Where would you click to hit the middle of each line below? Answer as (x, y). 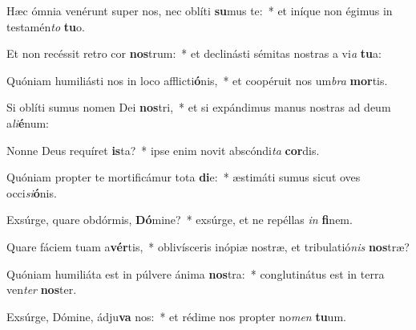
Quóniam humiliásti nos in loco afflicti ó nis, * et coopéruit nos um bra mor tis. (197, 80)
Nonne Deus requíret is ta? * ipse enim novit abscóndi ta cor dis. (163, 150)
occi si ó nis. (32, 192)
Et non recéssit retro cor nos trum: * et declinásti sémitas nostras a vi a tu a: (194, 53)
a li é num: (28, 122)
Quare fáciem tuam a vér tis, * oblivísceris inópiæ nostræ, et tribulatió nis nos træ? (208, 246)
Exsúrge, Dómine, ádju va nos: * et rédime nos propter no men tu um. (176, 316)
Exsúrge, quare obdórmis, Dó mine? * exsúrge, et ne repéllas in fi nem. (180, 220)
